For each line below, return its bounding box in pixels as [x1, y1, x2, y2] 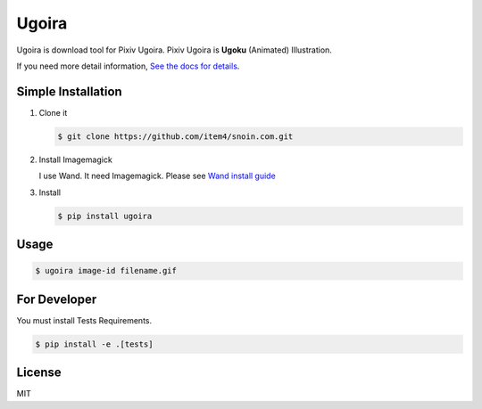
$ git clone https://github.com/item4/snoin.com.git [57, 131, 294, 142]
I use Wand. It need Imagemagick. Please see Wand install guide [38, 170, 276, 182]
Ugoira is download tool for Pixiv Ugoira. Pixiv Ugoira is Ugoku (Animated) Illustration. [16, 45, 332, 55]
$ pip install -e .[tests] [35, 339, 154, 349]
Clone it [38, 107, 68, 118]
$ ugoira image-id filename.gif [35, 266, 178, 276]
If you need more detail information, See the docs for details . [16, 61, 240, 71]
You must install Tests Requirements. [16, 315, 153, 325]
